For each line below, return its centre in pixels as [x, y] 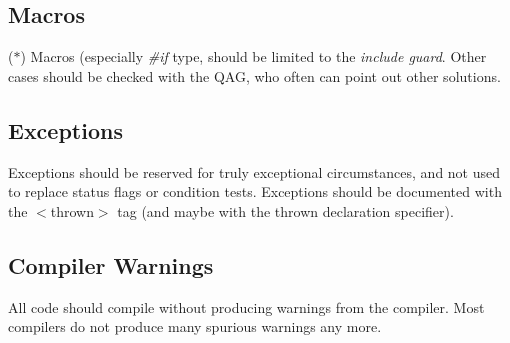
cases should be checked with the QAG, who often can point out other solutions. [254, 75]
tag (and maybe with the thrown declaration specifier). [285, 210]
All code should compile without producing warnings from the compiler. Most [246, 306]
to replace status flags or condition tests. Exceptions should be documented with [255, 191]
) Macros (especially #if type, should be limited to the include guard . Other [253, 56]
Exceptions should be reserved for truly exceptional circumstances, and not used [254, 171]
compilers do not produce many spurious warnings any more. [195, 326]
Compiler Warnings [111, 264]
